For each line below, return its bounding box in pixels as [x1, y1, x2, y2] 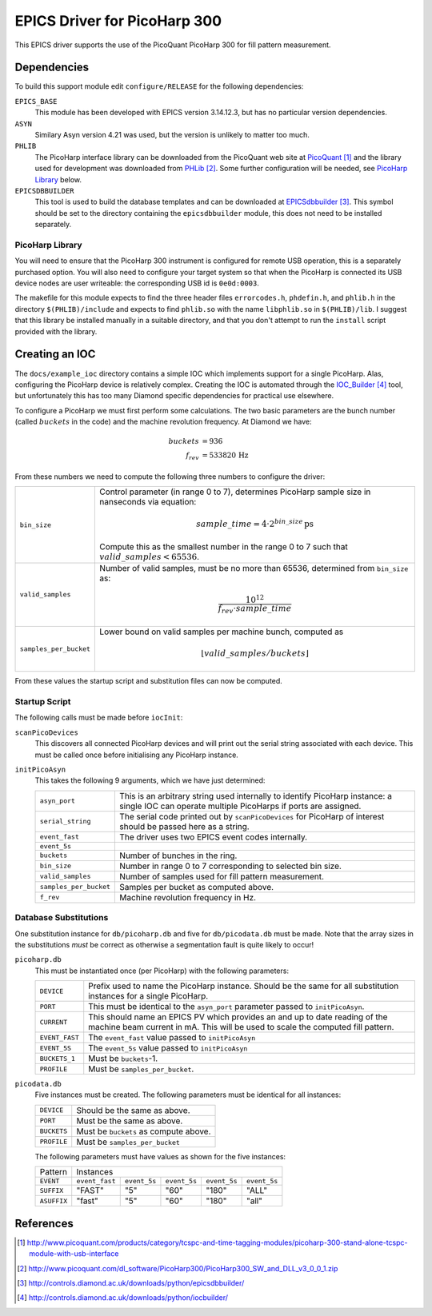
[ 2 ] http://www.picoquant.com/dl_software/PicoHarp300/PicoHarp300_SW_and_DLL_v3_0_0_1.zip [17, 1263, 338, 1273]
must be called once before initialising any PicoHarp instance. [34, 750, 239, 760]
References [14, 1216, 74, 1230]
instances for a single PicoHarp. [88, 991, 209, 1002]
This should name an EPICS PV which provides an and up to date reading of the [88, 1011, 388, 1023]
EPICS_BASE [14, 97, 58, 106]
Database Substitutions [14, 912, 109, 923]
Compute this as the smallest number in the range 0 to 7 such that [99, 540, 348, 552]
